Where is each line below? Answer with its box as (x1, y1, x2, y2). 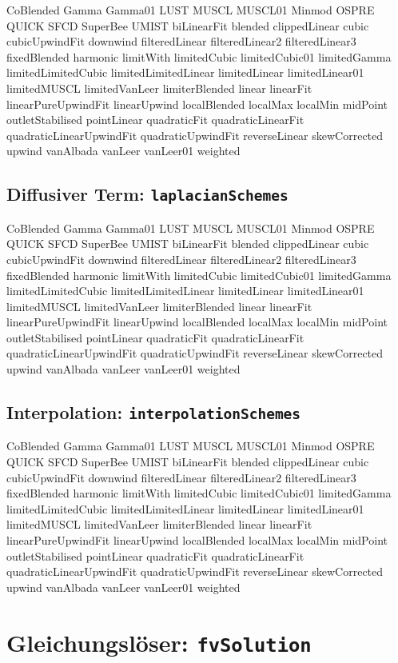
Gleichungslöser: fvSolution (6, 625, 312, 658)
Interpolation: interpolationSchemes (6, 400, 301, 425)
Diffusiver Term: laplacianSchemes (6, 182, 289, 206)
